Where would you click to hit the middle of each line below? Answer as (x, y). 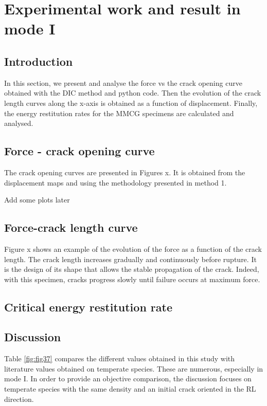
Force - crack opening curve (79, 151)
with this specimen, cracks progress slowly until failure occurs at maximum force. (132, 279)
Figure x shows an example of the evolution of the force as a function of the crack (133, 248)
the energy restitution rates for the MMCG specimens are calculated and (119, 113)
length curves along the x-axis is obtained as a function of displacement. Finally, (131, 103)
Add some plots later (37, 200)
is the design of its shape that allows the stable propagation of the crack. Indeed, (132, 269)
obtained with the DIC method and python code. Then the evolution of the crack (133, 93)
